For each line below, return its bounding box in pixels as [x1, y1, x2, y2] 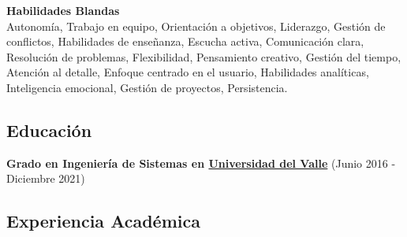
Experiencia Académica [6, 209, 200, 233]
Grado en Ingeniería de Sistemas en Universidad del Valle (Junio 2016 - [6, 154, 396, 171]
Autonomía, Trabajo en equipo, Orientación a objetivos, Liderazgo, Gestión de [6, 17, 386, 34]
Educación [6, 117, 92, 142]
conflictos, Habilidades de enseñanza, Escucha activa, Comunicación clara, [6, 33, 364, 50]
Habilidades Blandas [6, 2, 120, 18]
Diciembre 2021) [6, 170, 85, 187]
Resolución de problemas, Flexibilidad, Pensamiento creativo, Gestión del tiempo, [6, 48, 401, 65]
